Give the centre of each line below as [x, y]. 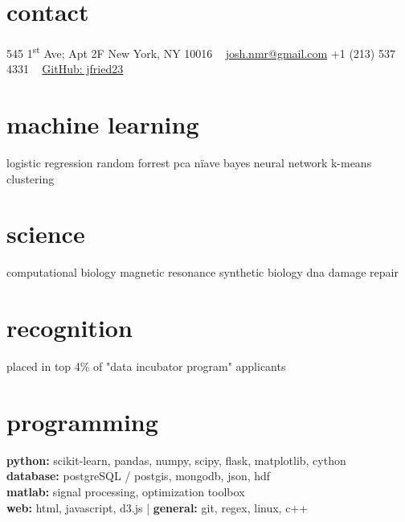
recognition [70, 328]
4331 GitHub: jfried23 [65, 69]
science [46, 234]
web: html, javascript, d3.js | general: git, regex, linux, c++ [157, 507]
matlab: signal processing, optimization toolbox [126, 492]
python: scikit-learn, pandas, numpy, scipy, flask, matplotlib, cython [176, 460]
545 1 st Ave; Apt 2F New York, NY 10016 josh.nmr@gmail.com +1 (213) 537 [201, 52]
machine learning [103, 124]
